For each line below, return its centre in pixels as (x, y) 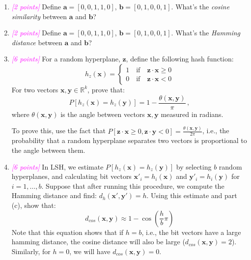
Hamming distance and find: (54, 195)
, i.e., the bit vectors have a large (191, 232)
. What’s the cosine (200, 6)
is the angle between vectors (103, 114)
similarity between (39, 16)
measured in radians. (192, 114)
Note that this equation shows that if (68, 232)
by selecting (194, 166)
